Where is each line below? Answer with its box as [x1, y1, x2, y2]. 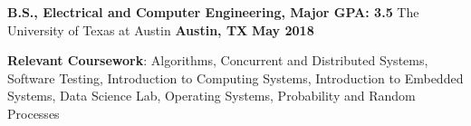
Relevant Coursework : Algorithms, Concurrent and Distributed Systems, [7, 51, 428, 70]
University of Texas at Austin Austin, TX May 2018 [7, 20, 314, 39]
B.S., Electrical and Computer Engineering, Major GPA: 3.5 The [7, 3, 419, 21]
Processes [7, 103, 60, 122]
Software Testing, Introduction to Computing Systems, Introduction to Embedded [7, 68, 464, 87]
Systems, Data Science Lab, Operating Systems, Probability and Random [7, 86, 416, 105]
